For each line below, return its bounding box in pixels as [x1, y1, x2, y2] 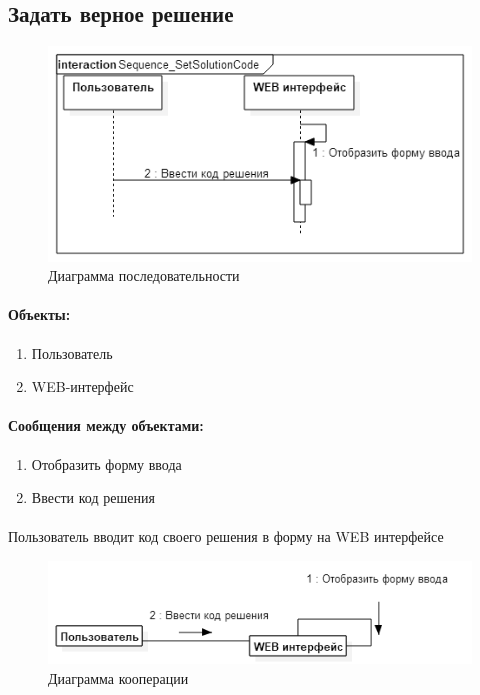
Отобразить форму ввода [31, 453, 182, 474]
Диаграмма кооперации [48, 667, 189, 688]
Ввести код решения [31, 487, 155, 508]
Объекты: [8, 304, 71, 325]
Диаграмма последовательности [48, 265, 240, 286]
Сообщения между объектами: [8, 415, 204, 436]
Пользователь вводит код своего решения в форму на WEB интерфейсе [8, 526, 444, 547]
